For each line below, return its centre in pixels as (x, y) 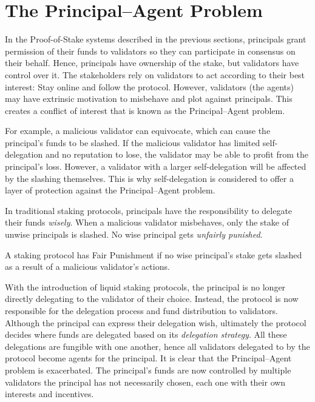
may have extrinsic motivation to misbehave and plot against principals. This (149, 99)
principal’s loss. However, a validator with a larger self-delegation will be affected (156, 166)
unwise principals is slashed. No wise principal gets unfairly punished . (134, 234)
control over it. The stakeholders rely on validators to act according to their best (155, 74)
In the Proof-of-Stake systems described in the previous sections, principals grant (156, 39)
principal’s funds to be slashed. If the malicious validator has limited (133, 142)
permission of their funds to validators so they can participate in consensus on (150, 51)
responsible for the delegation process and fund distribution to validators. (141, 310)
